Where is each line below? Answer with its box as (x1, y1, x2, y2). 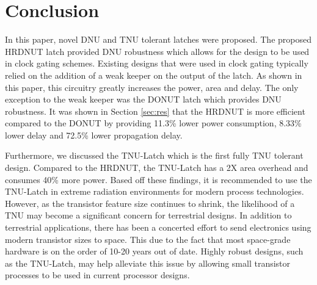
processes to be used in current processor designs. (5, 269, 190, 281)
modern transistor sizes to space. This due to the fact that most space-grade (5, 233, 291, 245)
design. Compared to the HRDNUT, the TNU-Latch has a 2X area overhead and (5, 161, 308, 174)
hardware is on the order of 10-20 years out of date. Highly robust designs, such (5, 245, 304, 258)
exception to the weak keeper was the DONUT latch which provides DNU (5, 93, 282, 106)
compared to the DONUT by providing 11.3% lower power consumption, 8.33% (5, 117, 302, 129)
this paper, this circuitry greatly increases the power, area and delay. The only (5, 81, 299, 93)
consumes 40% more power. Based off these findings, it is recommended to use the (5, 173, 312, 186)
